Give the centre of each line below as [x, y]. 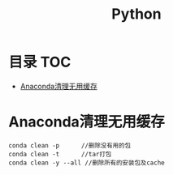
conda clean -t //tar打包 [60, 154]
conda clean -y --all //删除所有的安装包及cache [86, 163]
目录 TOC [40, 62]
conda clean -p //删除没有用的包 [70, 145]
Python [136, 14]
